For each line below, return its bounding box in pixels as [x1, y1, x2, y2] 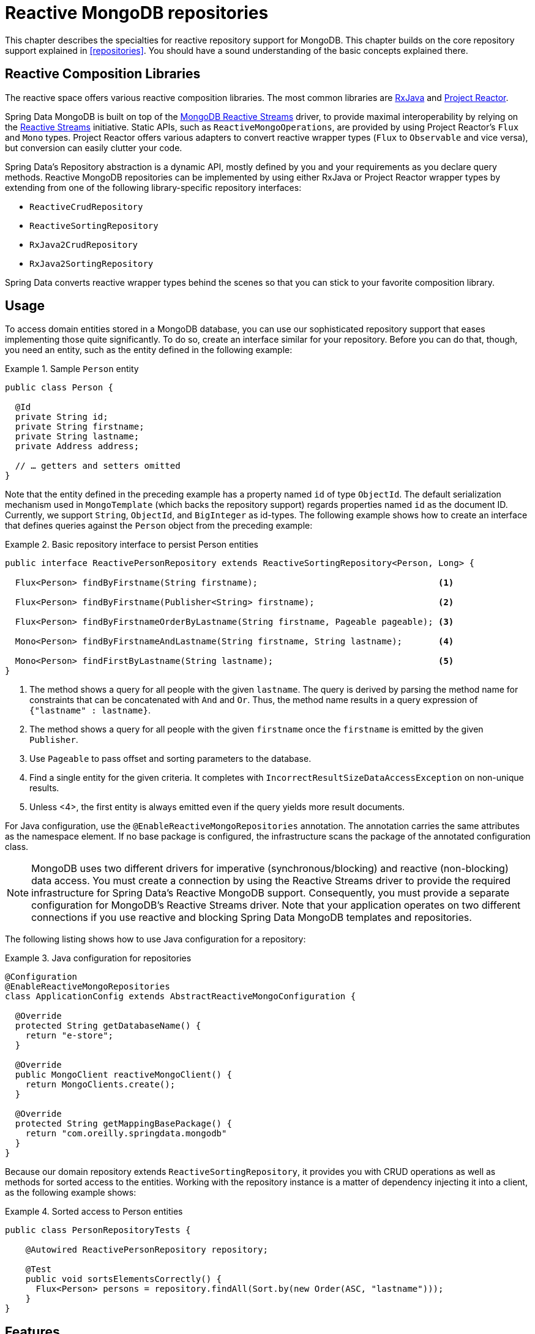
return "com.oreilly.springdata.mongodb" [25, 1128, 227, 1139]
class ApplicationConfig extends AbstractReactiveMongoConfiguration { [5, 991, 356, 1002]
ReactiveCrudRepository [29, 201, 143, 212]
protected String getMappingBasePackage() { [15, 1119, 232, 1129]
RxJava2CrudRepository [29, 239, 138, 250]
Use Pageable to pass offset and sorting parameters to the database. [29, 753, 312, 764]
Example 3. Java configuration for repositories [5, 953, 192, 964]
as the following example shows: [5, 1187, 137, 1198]
